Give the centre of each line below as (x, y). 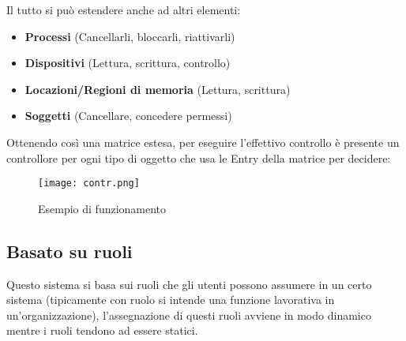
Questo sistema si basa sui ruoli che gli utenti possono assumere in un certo (189, 284)
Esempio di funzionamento (102, 208)
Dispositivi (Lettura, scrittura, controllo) (128, 63)
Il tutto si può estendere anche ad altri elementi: (124, 9)
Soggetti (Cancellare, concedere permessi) (128, 116)
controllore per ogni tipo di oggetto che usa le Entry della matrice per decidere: (199, 157)
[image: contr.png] (89, 184)
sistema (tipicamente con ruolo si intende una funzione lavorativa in (171, 300)
